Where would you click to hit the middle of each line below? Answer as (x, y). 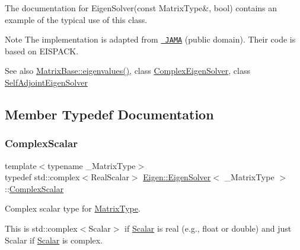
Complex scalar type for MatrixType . (73, 208)
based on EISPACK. (42, 51)
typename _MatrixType (92, 165)
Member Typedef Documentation (109, 114)
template (21, 165)
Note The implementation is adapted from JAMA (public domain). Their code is (150, 39)
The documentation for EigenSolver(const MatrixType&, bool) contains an (141, 8)
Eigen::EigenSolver (177, 177)
